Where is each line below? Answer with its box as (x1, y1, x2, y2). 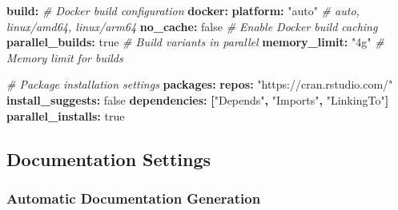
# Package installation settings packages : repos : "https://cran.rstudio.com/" (6, 76, 393, 93)
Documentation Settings (6, 146, 211, 171)
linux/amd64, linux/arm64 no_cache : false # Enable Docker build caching (6, 18, 378, 34)
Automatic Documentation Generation (6, 188, 261, 208)
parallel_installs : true (6, 107, 125, 124)
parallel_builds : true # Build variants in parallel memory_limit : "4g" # (6, 34, 384, 50)
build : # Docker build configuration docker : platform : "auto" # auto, (6, 2, 360, 18)
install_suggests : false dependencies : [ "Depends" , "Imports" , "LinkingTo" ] (6, 91, 389, 108)
